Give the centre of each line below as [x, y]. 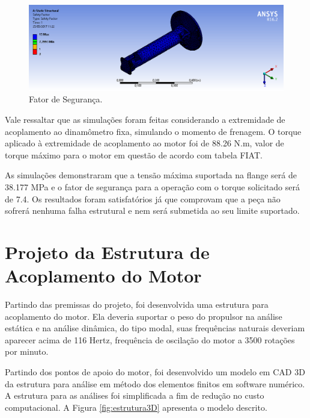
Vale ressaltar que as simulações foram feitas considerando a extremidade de [145, 120]
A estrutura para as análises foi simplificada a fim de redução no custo [135, 395]
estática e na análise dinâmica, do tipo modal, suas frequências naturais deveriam [155, 328]
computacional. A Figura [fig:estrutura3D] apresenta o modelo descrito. [136, 407]
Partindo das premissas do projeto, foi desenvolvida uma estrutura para [137, 304]
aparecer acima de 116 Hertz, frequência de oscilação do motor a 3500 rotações [150, 339]
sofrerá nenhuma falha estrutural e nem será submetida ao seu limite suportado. [152, 211]
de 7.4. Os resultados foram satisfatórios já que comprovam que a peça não [143, 198]
